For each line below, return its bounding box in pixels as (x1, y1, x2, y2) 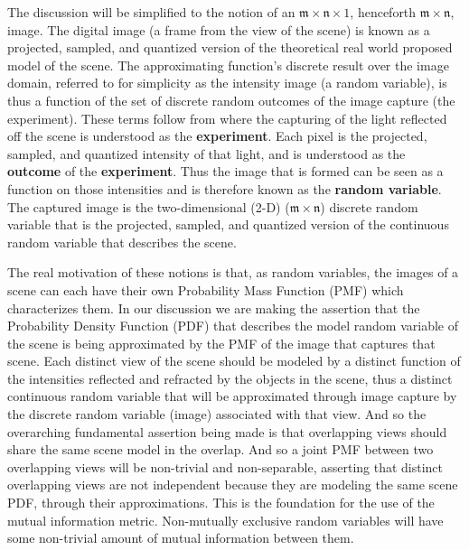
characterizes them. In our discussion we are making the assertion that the (7, 298, 420, 317)
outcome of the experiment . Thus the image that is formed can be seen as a (7, 162, 444, 181)
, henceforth (350, 3, 417, 21)
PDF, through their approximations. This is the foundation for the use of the (7, 493, 435, 512)
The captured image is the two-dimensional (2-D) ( (7, 197, 290, 216)
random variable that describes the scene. (7, 232, 237, 251)
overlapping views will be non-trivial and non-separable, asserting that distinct (7, 457, 444, 476)
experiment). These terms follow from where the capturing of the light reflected (7, 108, 447, 127)
